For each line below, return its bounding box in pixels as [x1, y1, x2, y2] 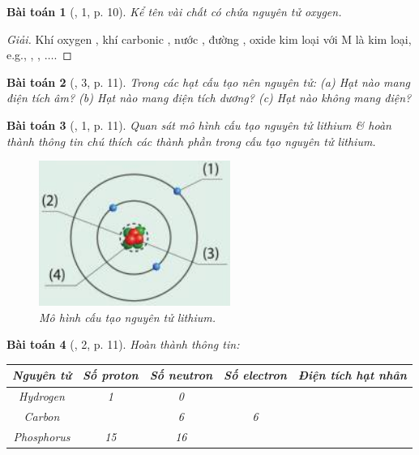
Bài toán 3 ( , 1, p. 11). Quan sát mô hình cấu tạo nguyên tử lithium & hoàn [6, 116, 391, 133]
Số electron [224, 367, 287, 384]
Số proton [82, 367, 139, 384]
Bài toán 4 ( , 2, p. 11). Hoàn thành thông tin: [6, 336, 240, 353]
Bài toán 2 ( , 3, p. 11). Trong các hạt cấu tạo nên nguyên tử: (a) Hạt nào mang [6, 73, 411, 90]
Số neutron [149, 367, 213, 384]
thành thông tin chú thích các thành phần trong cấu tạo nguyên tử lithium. [6, 132, 376, 149]
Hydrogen [19, 388, 65, 405]
